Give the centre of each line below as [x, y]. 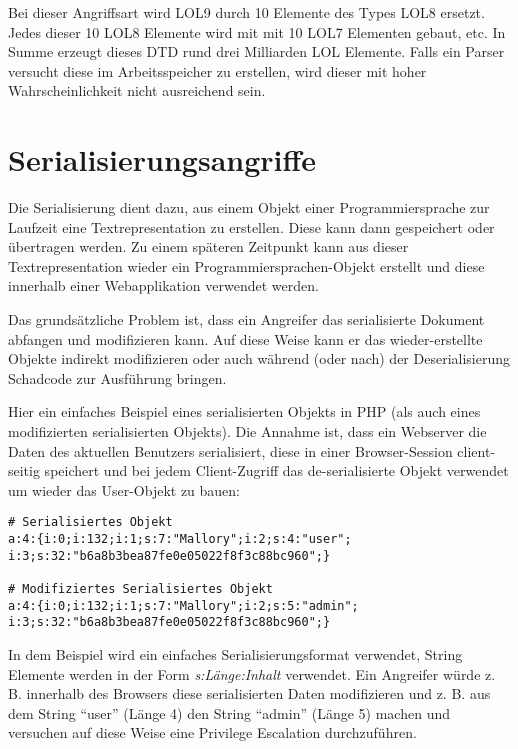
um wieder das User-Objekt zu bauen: [124, 489]
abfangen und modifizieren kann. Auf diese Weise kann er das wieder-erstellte [245, 338]
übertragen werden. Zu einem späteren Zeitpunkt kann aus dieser [208, 246]
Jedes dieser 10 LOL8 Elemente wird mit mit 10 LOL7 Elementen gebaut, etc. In [257, 31]
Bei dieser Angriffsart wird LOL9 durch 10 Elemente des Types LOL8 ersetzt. [246, 12]
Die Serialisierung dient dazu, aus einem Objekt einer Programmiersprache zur [249, 207]
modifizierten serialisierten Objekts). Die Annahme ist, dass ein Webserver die [247, 431]
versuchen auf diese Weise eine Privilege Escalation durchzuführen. [212, 732]
